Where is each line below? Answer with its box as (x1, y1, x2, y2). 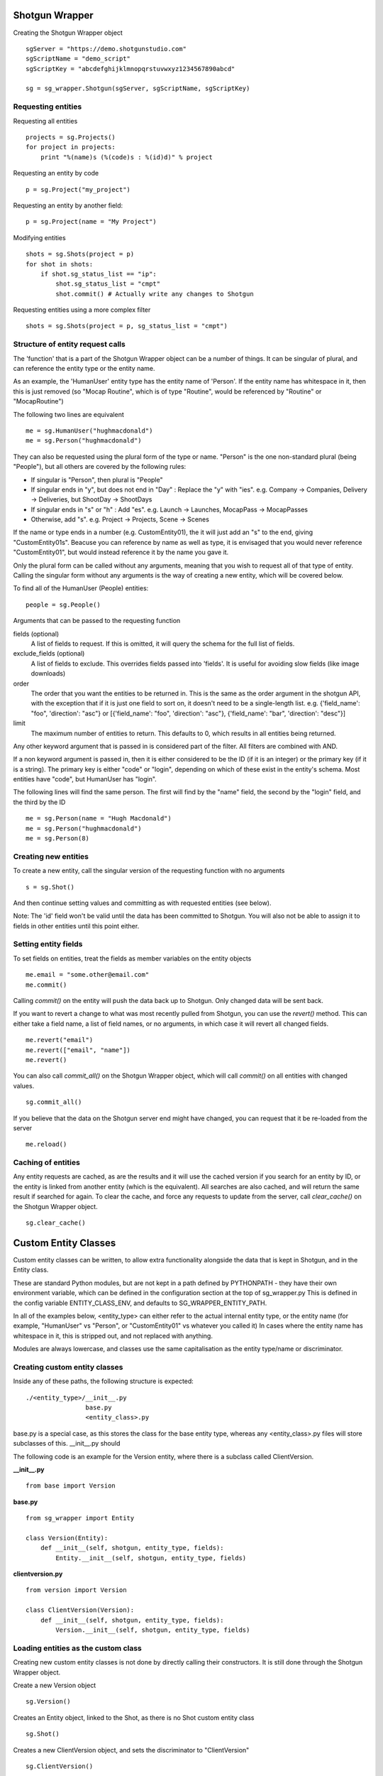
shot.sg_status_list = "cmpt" (55, 280, 161, 288)
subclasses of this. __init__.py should (13, 1439, 121, 1448)
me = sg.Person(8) (26, 835, 90, 843)
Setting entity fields (13, 939, 83, 949)
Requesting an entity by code (13, 169, 99, 178)
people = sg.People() (26, 600, 101, 609)
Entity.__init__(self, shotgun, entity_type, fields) (55, 1554, 247, 1562)
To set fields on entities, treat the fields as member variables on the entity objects (13, 954, 252, 963)
